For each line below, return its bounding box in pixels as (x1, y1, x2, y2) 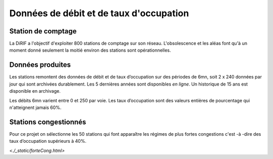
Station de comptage (9, 27, 77, 35)
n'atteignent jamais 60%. (9, 104, 62, 110)
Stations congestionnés (9, 117, 86, 126)
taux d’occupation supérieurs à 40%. (9, 138, 87, 144)
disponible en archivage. (9, 88, 61, 94)
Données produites (9, 61, 71, 69)
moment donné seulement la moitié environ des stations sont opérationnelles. (9, 47, 171, 53)
